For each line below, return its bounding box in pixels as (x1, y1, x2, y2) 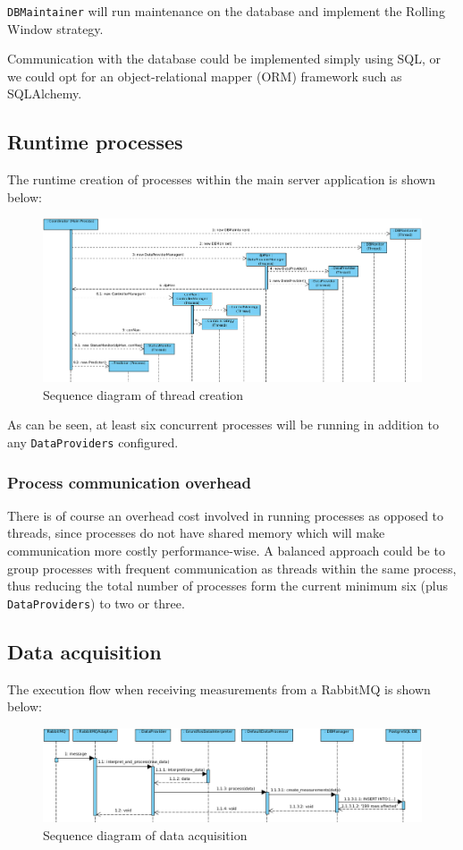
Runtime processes (7, 128, 183, 156)
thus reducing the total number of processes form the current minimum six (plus (7, 576, 449, 595)
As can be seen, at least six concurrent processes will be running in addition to (7, 415, 439, 434)
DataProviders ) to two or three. (7, 593, 185, 612)
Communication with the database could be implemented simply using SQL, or (7, 49, 442, 68)
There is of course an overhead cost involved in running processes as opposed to (7, 506, 444, 524)
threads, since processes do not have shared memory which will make (7, 523, 385, 542)
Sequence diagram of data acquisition (43, 825, 248, 844)
